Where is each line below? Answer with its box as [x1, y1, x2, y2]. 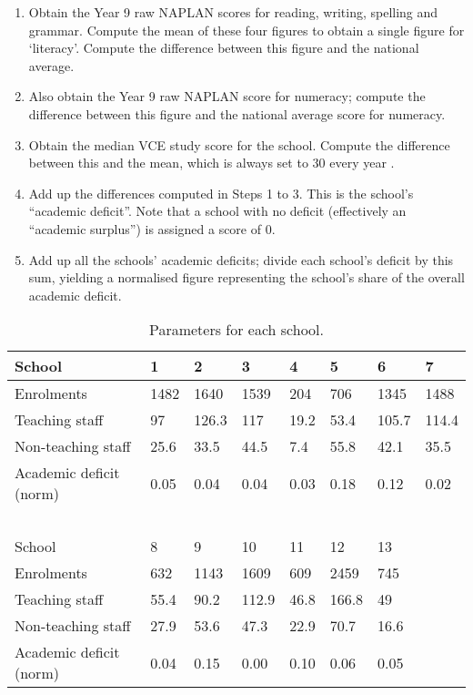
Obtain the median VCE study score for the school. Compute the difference [28, 135, 450, 154]
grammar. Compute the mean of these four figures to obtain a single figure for [28, 20, 465, 39]
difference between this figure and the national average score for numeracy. [28, 104, 446, 123]
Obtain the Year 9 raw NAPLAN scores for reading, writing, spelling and [28, 3, 438, 21]
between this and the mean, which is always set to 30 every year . [28, 153, 395, 172]
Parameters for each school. [148, 319, 325, 341]
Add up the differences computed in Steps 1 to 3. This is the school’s [28, 183, 414, 202]
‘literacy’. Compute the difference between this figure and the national [28, 38, 419, 57]
